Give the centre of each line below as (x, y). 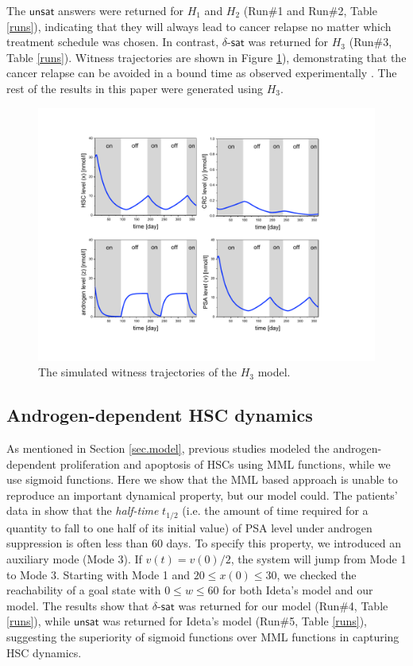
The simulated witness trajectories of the (138, 372)
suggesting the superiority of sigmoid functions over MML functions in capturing (203, 636)
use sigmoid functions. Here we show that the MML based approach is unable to (202, 479)
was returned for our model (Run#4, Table (283, 605)
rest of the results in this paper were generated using (135, 88)
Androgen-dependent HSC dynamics (160, 415)
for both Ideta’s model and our (298, 590)
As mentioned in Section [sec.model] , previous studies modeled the (168, 448)
